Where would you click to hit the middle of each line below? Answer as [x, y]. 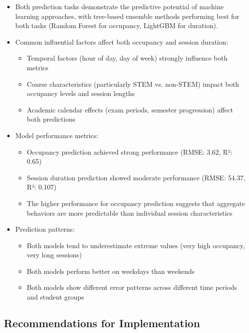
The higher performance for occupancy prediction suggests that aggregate [136, 203]
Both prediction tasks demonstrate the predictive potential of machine [119, 6]
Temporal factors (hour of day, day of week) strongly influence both [127, 58]
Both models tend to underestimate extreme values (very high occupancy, [136, 245]
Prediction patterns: [45, 229]
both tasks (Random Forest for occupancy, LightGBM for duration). [117, 25]
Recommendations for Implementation [102, 323]
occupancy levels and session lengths [81, 93]
